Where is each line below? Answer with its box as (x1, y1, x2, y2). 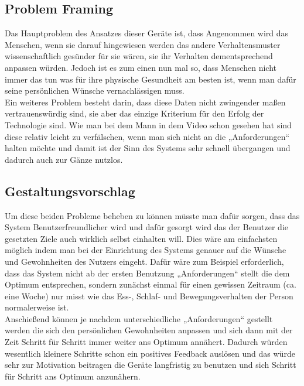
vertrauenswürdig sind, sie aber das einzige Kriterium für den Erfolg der (5, 107, 264, 119)
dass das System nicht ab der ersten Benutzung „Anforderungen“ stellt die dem (5, 267, 290, 279)
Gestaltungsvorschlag (5, 182, 135, 200)
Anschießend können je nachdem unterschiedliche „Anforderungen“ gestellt (5, 312, 273, 324)
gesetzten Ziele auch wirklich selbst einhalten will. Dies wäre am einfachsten (5, 232, 278, 244)
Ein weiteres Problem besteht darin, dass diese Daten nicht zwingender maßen (5, 95, 286, 108)
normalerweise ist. (5, 301, 69, 313)
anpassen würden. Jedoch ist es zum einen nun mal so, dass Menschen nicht (5, 61, 276, 73)
